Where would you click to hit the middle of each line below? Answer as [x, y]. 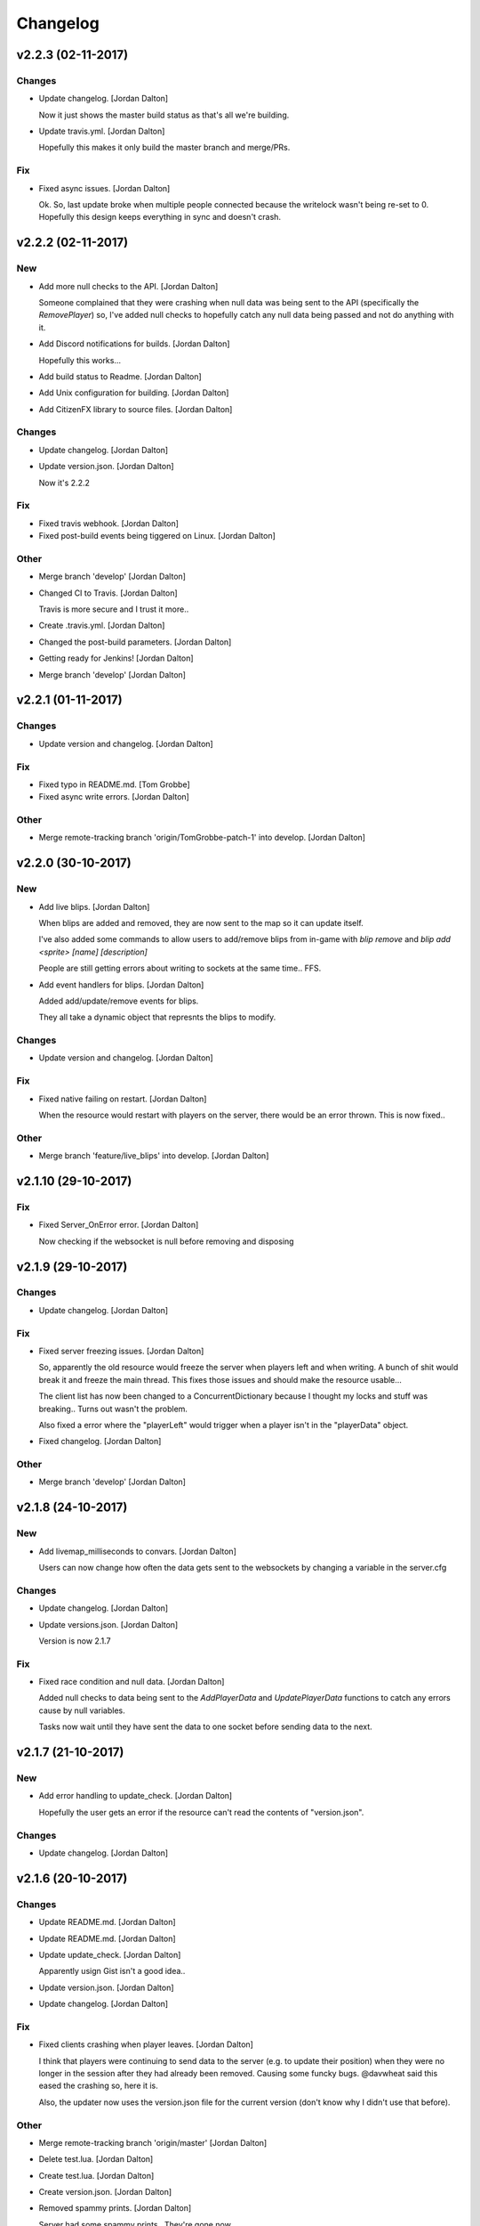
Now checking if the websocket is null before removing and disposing [166, 1241]
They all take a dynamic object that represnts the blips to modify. [157, 1017]
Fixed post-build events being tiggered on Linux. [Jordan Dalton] [157, 536]
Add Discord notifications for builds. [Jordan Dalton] [134, 344]
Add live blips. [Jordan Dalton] [94, 906]
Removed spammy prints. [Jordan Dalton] [115, 2208]
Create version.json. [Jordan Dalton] [105, 2192]
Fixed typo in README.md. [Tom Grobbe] [114, 784]
